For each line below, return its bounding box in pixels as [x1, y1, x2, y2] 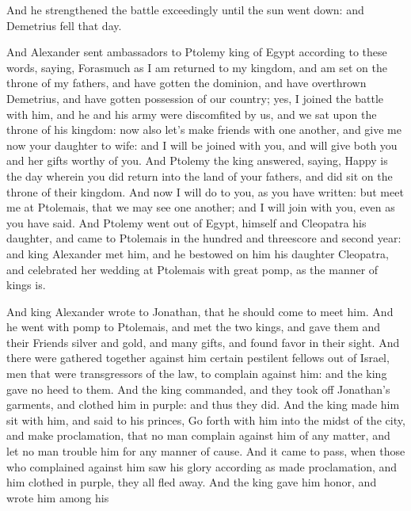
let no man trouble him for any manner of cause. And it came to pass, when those [6, 443, 405, 460]
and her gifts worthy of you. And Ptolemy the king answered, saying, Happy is [6, 152, 388, 169]
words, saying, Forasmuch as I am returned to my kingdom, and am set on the [6, 59, 387, 75]
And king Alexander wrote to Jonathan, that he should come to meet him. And [6, 303, 394, 319]
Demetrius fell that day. [6, 17, 122, 33]
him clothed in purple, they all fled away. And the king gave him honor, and [6, 474, 377, 490]
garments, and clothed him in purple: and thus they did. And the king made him [6, 396, 400, 413]
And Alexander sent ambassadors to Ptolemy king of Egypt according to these [6, 44, 387, 60]
